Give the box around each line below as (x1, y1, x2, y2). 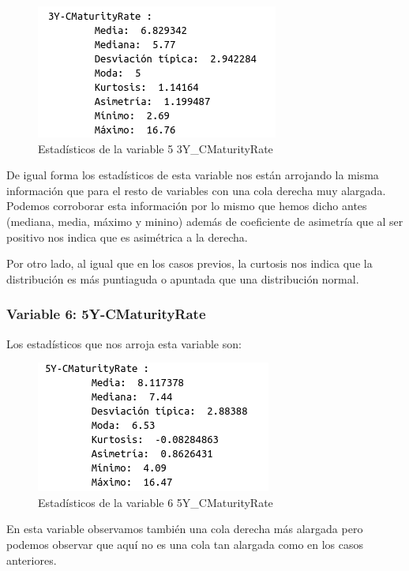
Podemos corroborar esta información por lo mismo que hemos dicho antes (6, 197, 367, 214)
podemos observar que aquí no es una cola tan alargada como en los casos (6, 535, 364, 552)
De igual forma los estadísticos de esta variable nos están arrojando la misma (6, 167, 379, 183)
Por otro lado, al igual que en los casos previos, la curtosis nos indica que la (6, 255, 373, 272)
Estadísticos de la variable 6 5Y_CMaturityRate (38, 494, 273, 510)
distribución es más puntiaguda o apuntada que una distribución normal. (6, 270, 359, 287)
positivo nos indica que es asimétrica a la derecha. (6, 228, 248, 245)
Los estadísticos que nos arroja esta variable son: (6, 335, 242, 351)
